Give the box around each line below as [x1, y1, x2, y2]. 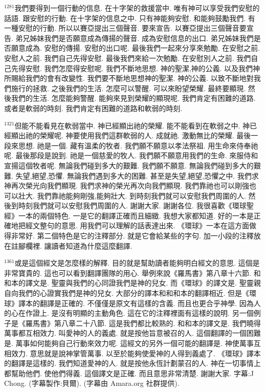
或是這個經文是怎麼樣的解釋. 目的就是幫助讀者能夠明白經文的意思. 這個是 [14, 257, 260, 268]
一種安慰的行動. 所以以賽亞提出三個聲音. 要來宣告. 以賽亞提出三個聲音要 [4, 23, 247, 33]
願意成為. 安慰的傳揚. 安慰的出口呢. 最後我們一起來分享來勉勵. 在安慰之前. [11, 42, 260, 53]
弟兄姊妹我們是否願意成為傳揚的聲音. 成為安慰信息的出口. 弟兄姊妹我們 [15, 32, 254, 43]
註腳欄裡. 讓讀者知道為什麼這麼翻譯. [11, 240, 132, 251]
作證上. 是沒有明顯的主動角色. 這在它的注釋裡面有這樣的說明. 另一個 [25, 308, 254, 318]
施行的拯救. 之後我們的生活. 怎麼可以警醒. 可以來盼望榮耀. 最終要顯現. [11, 82, 246, 93]
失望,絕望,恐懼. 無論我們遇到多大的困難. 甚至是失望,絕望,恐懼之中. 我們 [15, 170, 252, 181]
